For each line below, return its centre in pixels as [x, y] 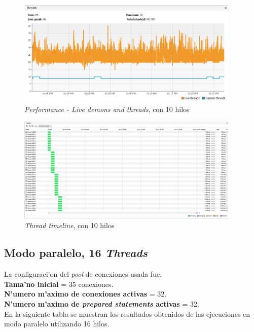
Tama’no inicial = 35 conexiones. [59, 284]
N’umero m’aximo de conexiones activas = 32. [85, 294]
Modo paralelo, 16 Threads [76, 253]
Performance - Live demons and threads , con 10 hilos [107, 109]
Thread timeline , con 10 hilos [69, 225]
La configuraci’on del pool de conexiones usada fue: [83, 274]
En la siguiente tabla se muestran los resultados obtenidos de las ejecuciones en [127, 313]
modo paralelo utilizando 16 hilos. [57, 324]
